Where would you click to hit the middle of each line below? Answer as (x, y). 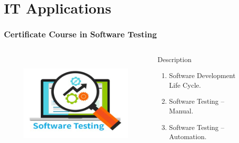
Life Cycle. (185, 85)
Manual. (181, 110)
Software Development (202, 75)
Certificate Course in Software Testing (80, 34)
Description (175, 59)
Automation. (188, 136)
